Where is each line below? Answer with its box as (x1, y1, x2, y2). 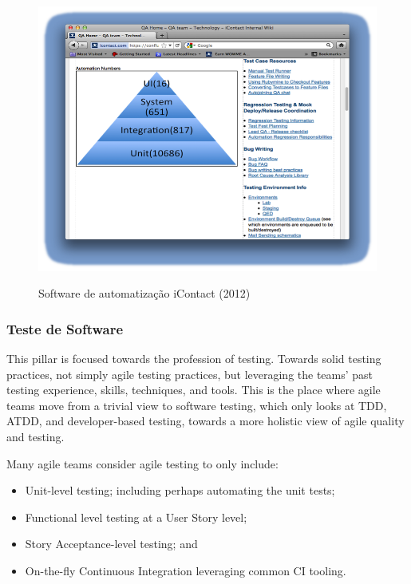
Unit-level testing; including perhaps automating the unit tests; (25, 482, 335, 499)
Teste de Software (6, 318, 124, 338)
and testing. (6, 428, 65, 444)
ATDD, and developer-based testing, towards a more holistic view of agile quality (6, 412, 405, 429)
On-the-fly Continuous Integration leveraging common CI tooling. (25, 562, 346, 578)
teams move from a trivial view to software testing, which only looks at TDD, (6, 397, 387, 413)
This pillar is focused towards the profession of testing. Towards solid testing (6, 349, 381, 366)
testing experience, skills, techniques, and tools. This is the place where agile (6, 381, 381, 398)
